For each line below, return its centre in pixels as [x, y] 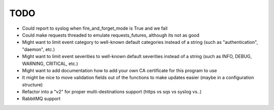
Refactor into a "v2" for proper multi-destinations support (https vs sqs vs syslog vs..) [112, 92]
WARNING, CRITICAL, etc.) [50, 64]
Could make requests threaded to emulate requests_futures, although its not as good [111, 35]
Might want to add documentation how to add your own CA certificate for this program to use [119, 70]
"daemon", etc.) [39, 49]
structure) [32, 85]
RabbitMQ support [41, 99]
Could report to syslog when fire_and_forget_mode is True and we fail [95, 28]
